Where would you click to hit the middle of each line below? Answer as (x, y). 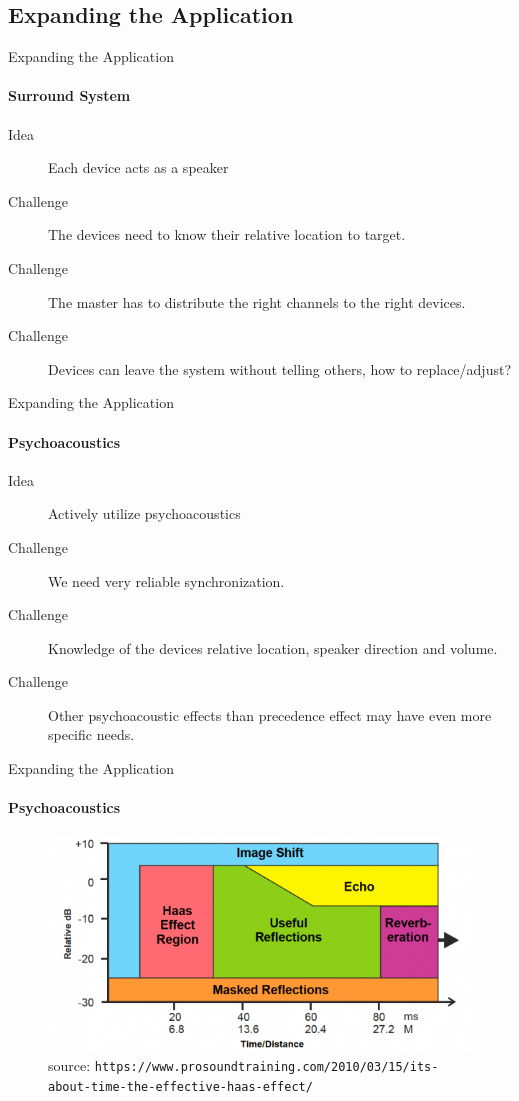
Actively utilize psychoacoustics (144, 513)
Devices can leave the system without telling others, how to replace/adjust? (279, 368)
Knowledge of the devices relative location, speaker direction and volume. (273, 647)
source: (69, 1064)
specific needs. (91, 734)
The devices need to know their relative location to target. (227, 234)
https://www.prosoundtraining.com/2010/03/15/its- (266, 1066)
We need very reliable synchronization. (166, 580)
